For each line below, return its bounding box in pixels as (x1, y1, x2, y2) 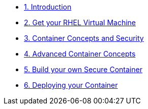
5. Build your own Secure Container (24, 65, 142, 74)
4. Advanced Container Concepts (24, 49, 136, 58)
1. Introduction (24, 3, 72, 11)
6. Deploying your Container (24, 81, 118, 89)
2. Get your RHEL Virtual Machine (24, 18, 136, 27)
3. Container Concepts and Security (24, 34, 144, 42)
